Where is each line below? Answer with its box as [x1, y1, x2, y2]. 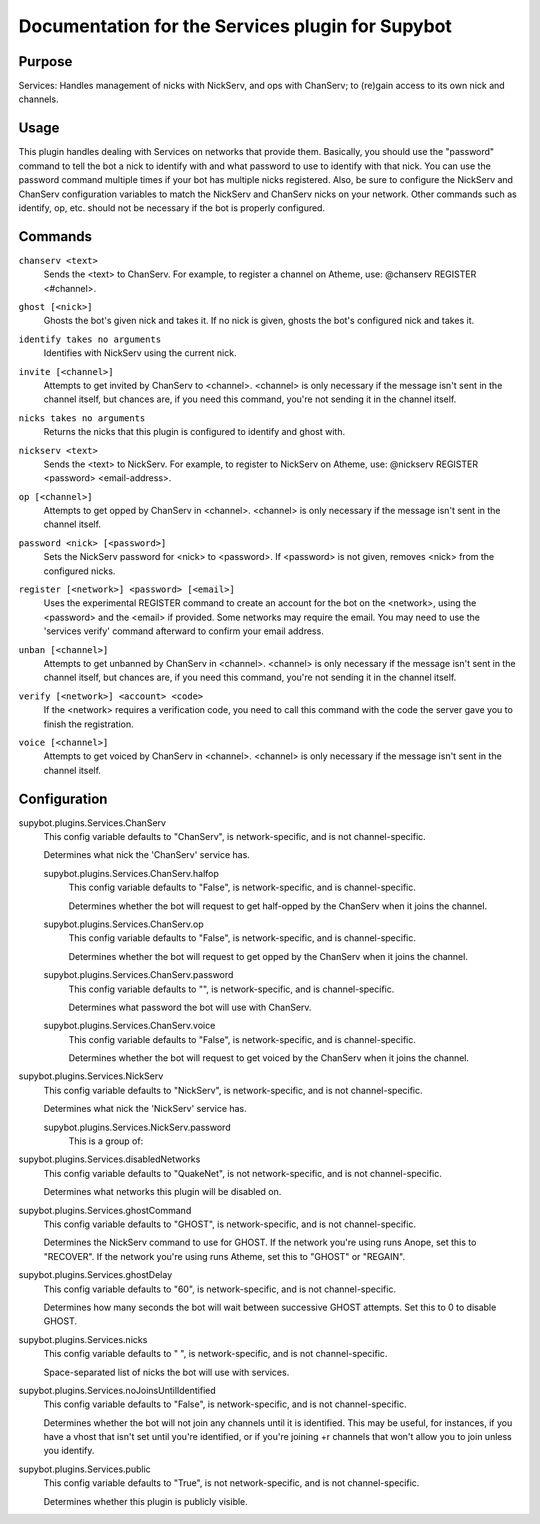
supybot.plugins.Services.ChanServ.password [43, 969, 234, 981]
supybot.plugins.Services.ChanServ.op [43, 918, 204, 930]
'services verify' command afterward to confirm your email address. [43, 625, 324, 637]
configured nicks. [43, 565, 116, 577]
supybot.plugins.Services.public [18, 1463, 152, 1475]
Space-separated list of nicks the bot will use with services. [43, 1366, 290, 1378]
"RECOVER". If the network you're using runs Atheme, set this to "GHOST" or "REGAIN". [43, 1250, 405, 1262]
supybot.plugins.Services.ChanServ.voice [43, 1020, 216, 1032]
